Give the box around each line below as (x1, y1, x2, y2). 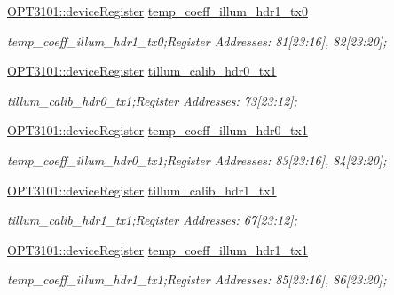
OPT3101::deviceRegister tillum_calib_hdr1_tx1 (7, 180, 277, 199)
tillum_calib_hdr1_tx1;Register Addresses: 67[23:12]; (7, 211, 297, 229)
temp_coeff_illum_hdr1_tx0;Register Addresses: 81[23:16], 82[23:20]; (7, 31, 387, 50)
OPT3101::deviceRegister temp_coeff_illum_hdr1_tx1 (7, 240, 308, 259)
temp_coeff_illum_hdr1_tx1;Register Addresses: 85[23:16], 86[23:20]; (7, 270, 387, 289)
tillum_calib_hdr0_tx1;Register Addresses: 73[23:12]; (7, 91, 297, 109)
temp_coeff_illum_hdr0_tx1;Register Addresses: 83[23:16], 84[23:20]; (7, 150, 387, 169)
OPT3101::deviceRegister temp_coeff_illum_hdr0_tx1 (7, 121, 308, 140)
